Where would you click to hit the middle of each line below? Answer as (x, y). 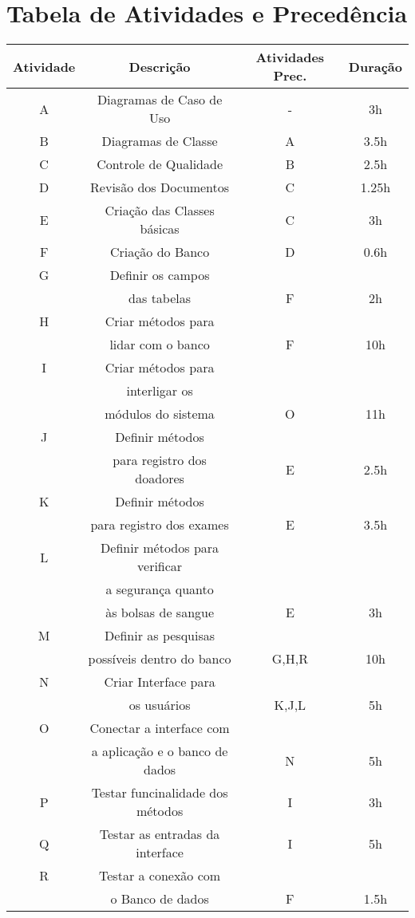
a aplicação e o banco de (160, 751)
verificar (160, 566)
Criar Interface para (160, 682)
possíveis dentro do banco (160, 659)
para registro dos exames (160, 525)
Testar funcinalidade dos (160, 793)
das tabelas (160, 298)
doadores (160, 479)
